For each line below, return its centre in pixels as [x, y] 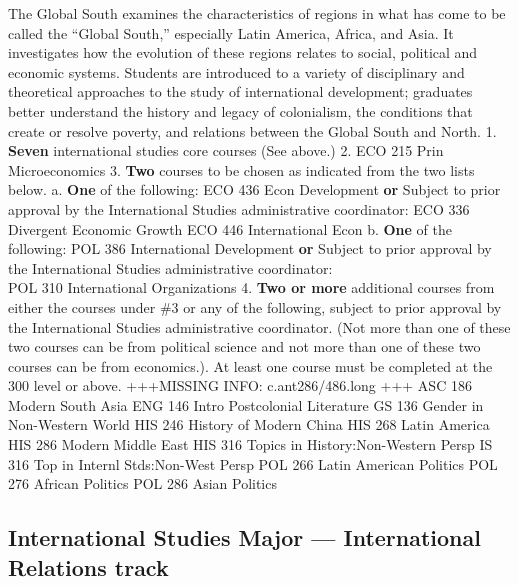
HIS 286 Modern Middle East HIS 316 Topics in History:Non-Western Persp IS [250, 444]
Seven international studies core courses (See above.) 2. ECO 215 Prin [226, 150]
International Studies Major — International [244, 537]
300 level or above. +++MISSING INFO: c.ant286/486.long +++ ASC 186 [240, 385]
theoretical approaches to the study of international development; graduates [240, 91]
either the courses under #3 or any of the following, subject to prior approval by [255, 306]
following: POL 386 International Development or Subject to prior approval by [250, 248]
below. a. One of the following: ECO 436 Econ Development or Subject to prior [254, 189]
